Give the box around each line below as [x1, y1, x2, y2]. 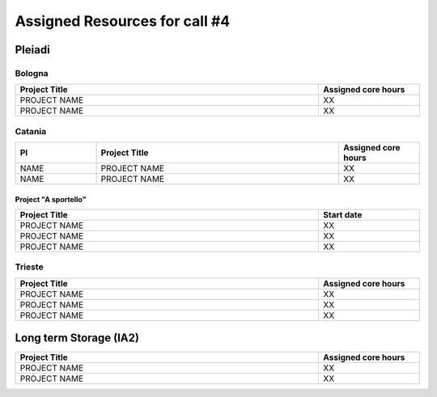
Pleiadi [15, 43, 50, 57]
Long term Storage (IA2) [15, 332, 139, 345]
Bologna [15, 67, 49, 78]
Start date [322, 209, 363, 221]
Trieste [15, 261, 44, 272]
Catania [15, 125, 47, 137]
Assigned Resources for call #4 [15, 12, 231, 30]
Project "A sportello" [15, 194, 87, 204]
